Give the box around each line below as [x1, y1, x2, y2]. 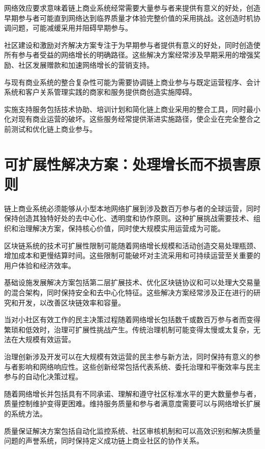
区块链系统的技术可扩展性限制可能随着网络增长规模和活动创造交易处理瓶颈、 [4, 240, 260, 250]
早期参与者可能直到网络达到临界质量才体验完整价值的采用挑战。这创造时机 [4, 12, 253, 23]
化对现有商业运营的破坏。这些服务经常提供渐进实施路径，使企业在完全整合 [4, 114, 253, 124]
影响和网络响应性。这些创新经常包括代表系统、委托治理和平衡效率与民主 [18, 361, 260, 372]
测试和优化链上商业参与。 [11, 123, 97, 134]
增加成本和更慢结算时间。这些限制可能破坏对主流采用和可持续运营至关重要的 [4, 250, 260, 261]
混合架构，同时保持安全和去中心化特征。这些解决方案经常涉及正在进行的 [11, 287, 253, 297]
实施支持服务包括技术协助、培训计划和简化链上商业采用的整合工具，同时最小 [4, 103, 260, 114]
